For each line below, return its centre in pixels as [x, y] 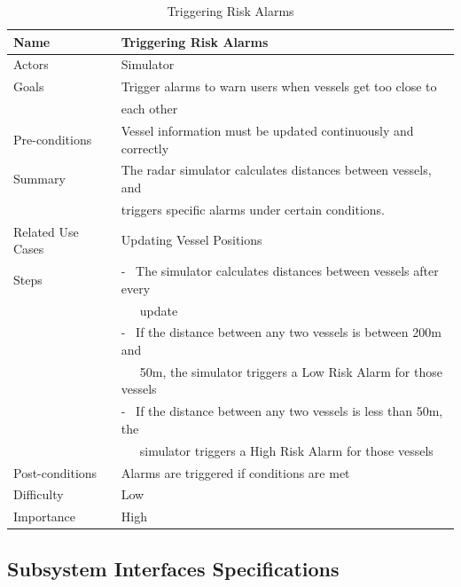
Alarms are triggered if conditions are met [235, 472]
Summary [39, 179]
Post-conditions [55, 472]
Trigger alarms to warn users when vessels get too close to [279, 86]
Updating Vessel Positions [191, 240]
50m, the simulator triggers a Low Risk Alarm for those [291, 371]
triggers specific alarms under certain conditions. [253, 209]
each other [149, 109]
